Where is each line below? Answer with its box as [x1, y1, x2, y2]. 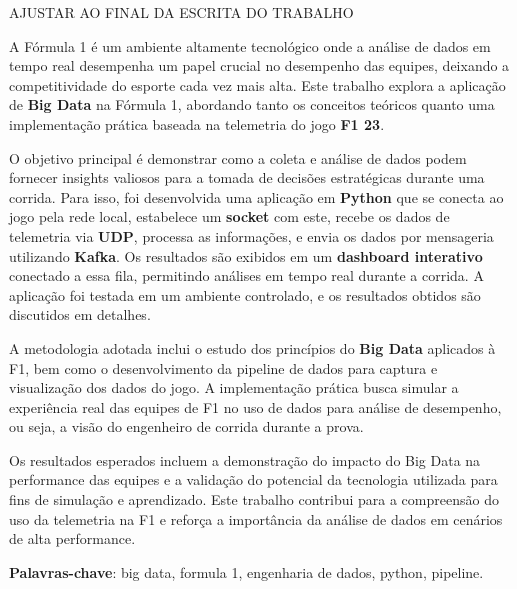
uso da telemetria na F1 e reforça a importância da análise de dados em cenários [9, 508, 503, 529]
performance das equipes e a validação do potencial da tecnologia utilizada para [9, 469, 498, 490]
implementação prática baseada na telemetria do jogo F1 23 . [9, 113, 385, 134]
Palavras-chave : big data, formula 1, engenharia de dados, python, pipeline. [9, 561, 484, 582]
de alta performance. [9, 528, 136, 549]
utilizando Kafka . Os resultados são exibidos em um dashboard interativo [9, 245, 483, 266]
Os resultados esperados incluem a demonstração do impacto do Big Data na [9, 449, 481, 470]
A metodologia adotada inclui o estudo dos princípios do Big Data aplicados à [9, 337, 496, 358]
